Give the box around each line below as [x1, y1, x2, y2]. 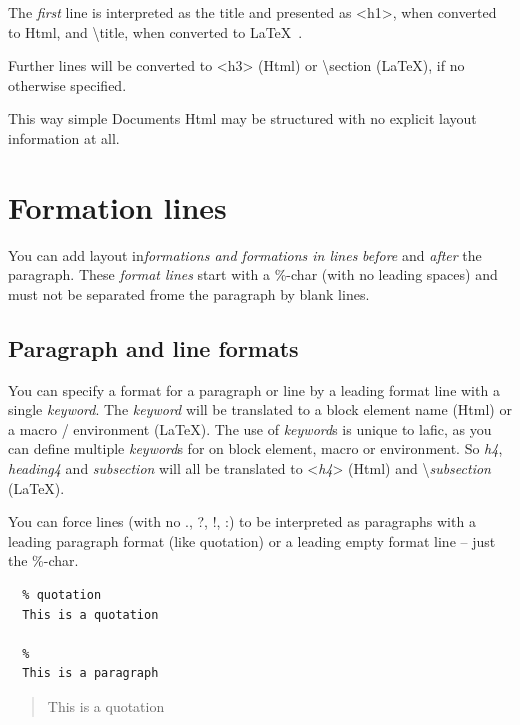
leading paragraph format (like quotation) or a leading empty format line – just [8, 530, 496, 551]
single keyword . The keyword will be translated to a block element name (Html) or [8, 399, 512, 420]
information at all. [8, 127, 120, 148]
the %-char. [8, 550, 79, 571]
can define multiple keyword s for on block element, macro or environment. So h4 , [8, 438, 503, 459]
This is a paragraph [22, 666, 159, 681]
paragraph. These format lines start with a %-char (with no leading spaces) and [8, 264, 498, 285]
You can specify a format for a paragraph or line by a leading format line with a [8, 379, 500, 400]
